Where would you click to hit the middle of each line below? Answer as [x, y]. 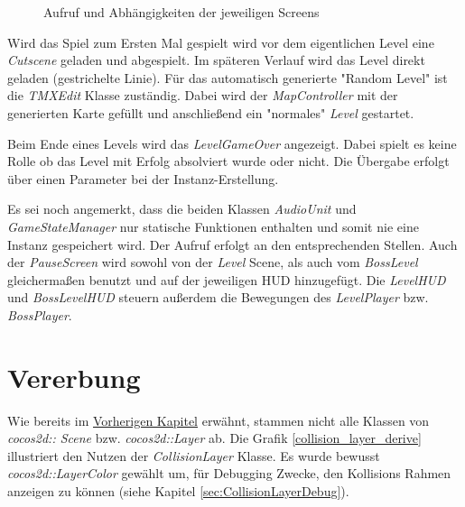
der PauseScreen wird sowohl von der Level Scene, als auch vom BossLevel [213, 262]
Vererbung [74, 377]
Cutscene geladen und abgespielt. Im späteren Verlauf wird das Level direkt [216, 60]
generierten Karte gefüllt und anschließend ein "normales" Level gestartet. [211, 112]
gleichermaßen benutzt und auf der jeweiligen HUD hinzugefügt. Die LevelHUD [227, 279]
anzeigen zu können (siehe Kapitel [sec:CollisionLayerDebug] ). [178, 491]
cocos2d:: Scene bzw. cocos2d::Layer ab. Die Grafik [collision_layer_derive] [214, 438]
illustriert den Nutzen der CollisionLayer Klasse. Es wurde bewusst [194, 455]
